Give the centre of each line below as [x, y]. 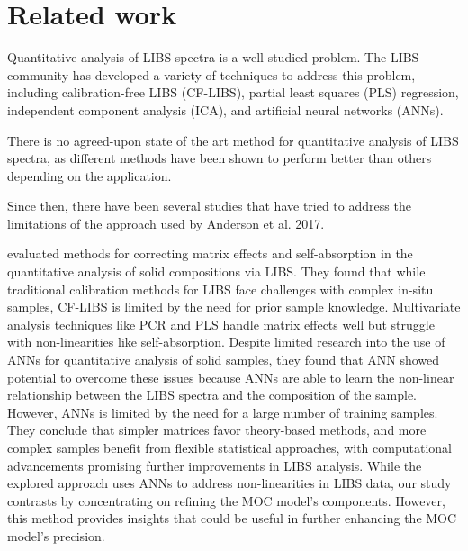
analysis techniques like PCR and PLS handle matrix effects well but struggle [221, 324]
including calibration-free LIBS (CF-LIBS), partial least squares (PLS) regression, [233, 92]
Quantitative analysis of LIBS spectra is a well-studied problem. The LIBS [213, 57]
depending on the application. [90, 175]
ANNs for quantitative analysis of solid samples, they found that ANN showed [224, 360]
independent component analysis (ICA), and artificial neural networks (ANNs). [225, 109]
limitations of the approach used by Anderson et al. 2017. [166, 223]
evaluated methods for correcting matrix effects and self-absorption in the [210, 253]
